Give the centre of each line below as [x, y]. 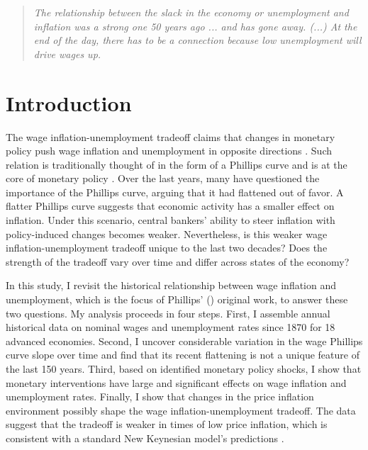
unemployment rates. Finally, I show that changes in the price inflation [160, 396]
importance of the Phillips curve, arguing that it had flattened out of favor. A [175, 192]
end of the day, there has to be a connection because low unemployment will [197, 40]
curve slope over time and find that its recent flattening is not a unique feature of [183, 355]
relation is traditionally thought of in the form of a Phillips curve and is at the [177, 164]
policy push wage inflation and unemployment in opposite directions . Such [169, 151]
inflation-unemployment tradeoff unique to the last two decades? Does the [167, 248]
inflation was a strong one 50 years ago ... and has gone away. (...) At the [195, 26]
